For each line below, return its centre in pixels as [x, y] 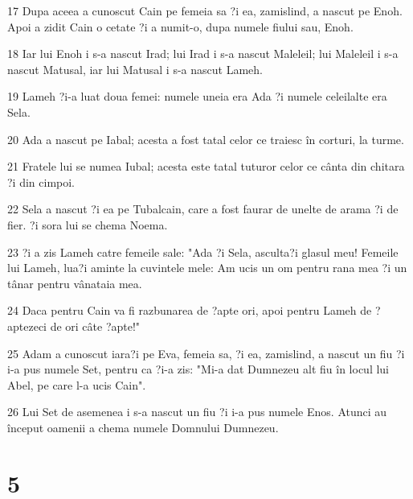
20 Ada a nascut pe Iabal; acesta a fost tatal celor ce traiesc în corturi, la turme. [206, 139]
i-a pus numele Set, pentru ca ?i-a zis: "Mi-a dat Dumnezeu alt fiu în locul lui [198, 369]
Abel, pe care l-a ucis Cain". [77, 384]
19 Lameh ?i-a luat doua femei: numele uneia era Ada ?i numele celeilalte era [197, 96]
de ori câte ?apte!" [95, 326]
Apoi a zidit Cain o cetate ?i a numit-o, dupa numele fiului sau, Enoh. [180, 26]
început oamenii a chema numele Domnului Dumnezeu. [143, 427]
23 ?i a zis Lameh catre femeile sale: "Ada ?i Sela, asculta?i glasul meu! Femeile [203, 252]
